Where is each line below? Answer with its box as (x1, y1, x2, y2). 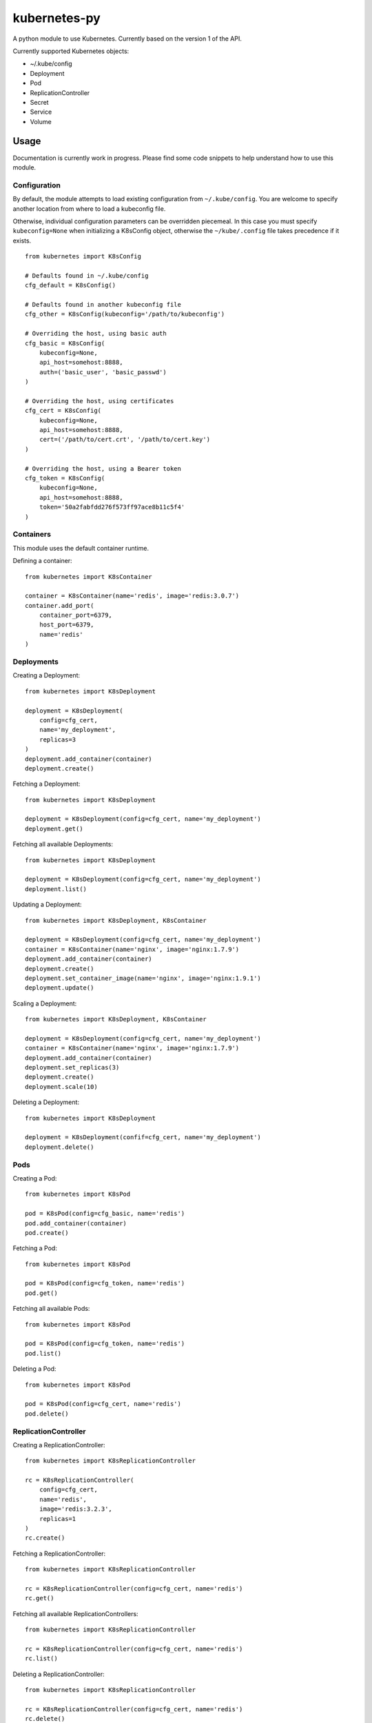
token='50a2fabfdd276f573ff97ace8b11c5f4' (39, 503, 185, 511)
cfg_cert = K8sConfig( (25, 407, 102, 415)
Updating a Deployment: (12, 900, 82, 909)
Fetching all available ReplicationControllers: (12, 1609, 138, 1618)
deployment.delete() (25, 1143, 94, 1151)
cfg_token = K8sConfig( (25, 474, 105, 482)
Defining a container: (12, 557, 72, 565)
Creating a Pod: (12, 1174, 57, 1182)
